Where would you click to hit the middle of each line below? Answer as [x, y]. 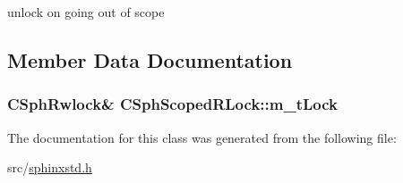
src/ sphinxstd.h [50, 167]
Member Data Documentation [150, 59]
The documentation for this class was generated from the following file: [202, 137]
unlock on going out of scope [86, 12]
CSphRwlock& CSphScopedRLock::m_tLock [172, 104]
